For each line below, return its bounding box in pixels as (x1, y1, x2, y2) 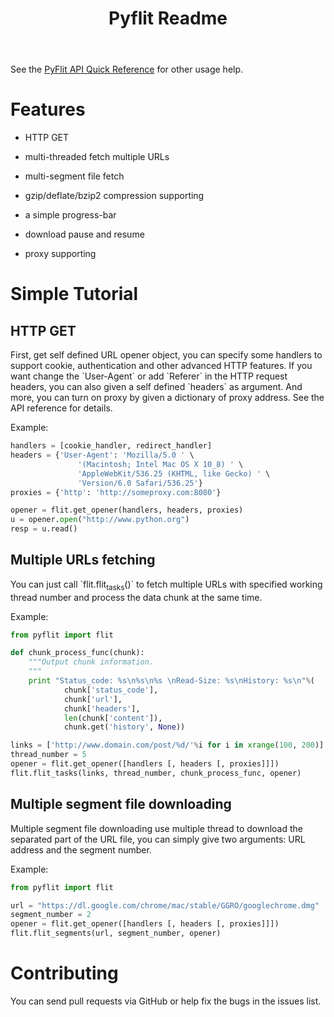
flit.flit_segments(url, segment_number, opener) (10, 928, 222, 939)
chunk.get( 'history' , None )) (63, 722, 186, 732)
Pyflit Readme (108, 7, 228, 30)
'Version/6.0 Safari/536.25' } (77, 478, 203, 488)
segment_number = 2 (10, 910, 92, 920)
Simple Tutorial (10, 283, 139, 306)
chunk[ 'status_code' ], (63, 685, 159, 695)
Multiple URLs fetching (10, 552, 156, 569)
